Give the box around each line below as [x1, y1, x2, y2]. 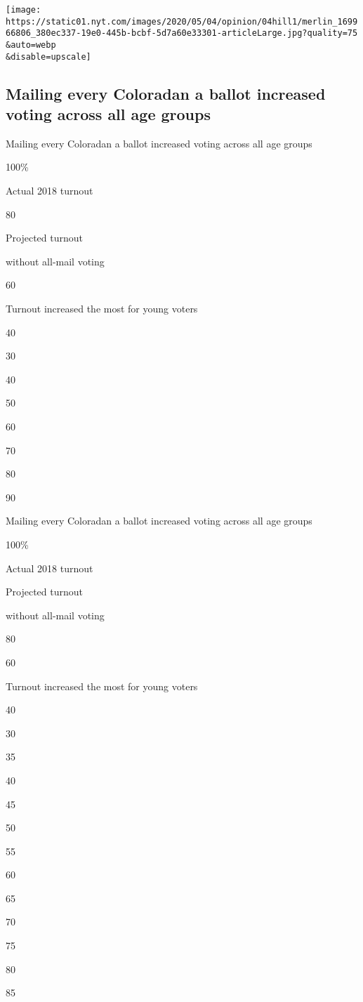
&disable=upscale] [6, 51, 91, 62]
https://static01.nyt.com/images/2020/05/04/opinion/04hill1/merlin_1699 [6, 16, 358, 27]
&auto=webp [6, 39, 56, 50]
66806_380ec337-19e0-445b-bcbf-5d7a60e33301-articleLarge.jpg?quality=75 [6, 28, 358, 39]
